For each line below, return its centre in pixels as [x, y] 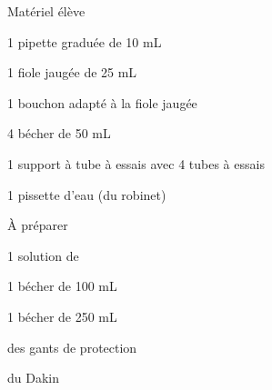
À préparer [38, 225]
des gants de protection [72, 347]
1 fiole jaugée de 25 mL [72, 72]
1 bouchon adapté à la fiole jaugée [102, 102]
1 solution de [43, 255]
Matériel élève [46, 11]
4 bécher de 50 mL [59, 133]
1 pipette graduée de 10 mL [85, 41]
